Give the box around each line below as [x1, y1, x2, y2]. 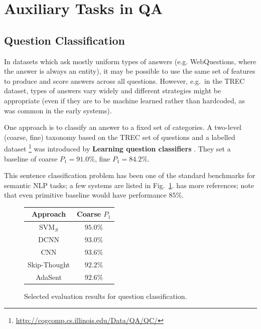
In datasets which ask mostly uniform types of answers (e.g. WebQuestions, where [4, 56, 256, 66]
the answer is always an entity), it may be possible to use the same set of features [4, 66, 255, 76]
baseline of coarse [4, 153, 58, 163]
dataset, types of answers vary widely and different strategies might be [4, 85, 221, 96]
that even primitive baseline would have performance [4, 190, 167, 200]
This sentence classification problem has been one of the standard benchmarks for [4, 170, 255, 181]
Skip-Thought [28, 259, 70, 269]
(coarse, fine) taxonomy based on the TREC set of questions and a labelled [4, 131, 235, 142]
